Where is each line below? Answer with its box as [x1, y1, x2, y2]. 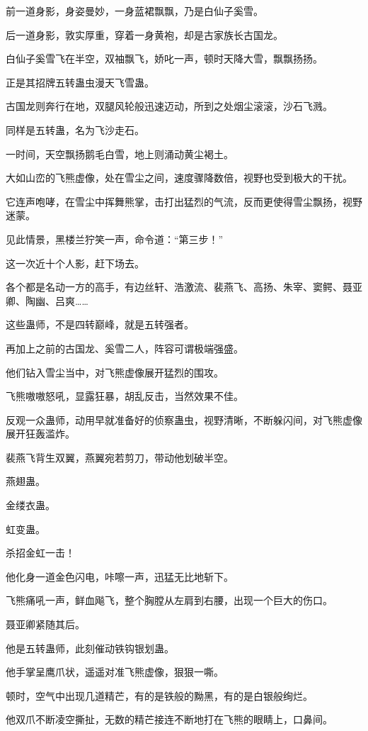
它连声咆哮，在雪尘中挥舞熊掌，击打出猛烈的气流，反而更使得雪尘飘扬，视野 [6, 194, 362, 208]
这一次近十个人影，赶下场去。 [6, 255, 144, 270]
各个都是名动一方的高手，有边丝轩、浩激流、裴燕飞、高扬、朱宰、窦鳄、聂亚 [6, 279, 362, 294]
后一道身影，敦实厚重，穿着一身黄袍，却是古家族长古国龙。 [6, 27, 283, 42]
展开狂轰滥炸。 [6, 426, 75, 441]
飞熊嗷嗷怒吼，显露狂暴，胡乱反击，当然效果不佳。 [6, 389, 243, 403]
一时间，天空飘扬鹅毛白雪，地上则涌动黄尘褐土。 [6, 146, 234, 161]
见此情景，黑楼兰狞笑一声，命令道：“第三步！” [6, 231, 224, 246]
